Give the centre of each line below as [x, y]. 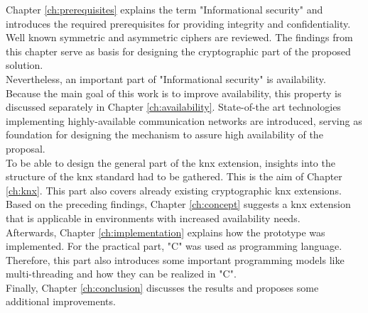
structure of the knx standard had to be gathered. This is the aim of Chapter [174, 176]
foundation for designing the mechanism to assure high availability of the [164, 134]
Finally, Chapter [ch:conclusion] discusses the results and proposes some [162, 287]
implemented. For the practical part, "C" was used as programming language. [174, 246]
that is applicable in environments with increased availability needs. [153, 218]
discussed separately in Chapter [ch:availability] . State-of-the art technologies [173, 107]
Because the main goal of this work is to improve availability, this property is [174, 93]
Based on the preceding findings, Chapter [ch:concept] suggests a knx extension [178, 204]
